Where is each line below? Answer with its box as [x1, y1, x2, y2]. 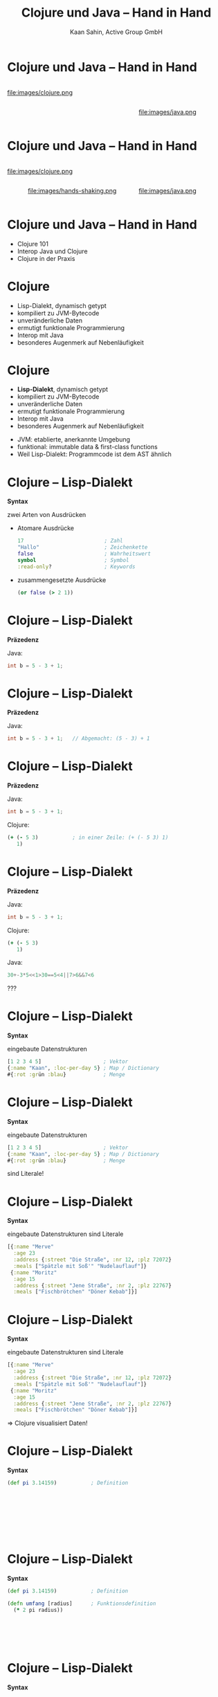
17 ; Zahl [17, 538, 123, 545]
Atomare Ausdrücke [17, 524, 75, 532]
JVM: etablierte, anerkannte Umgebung [17, 435, 130, 444]
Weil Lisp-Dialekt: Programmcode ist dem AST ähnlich [17, 450, 172, 458]
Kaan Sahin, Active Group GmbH [70, 28, 163, 36]
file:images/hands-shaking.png [27, 186, 117, 194]
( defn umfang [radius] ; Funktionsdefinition [7, 1600, 156, 1607]
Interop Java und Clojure [17, 247, 88, 255]
